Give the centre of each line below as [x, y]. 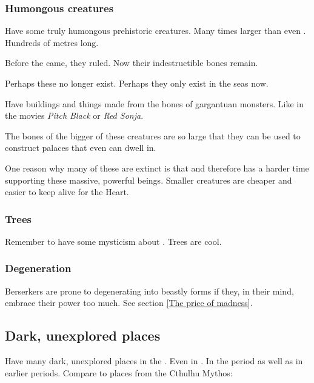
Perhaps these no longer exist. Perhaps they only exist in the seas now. [137, 83]
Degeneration [38, 268]
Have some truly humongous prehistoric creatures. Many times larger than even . [155, 31]
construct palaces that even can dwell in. [81, 148]
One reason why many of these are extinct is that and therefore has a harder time [157, 168]
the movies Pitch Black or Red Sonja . [74, 115]
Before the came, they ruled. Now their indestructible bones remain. [132, 63]
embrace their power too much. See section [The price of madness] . [129, 303]
